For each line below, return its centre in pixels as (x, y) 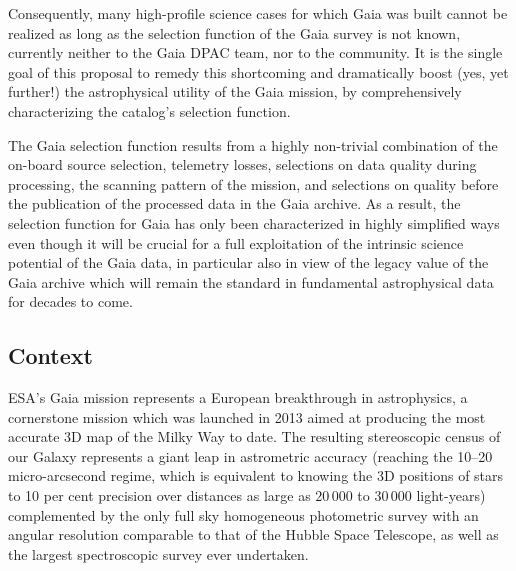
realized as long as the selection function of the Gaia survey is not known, (234, 32)
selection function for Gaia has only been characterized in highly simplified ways (254, 222)
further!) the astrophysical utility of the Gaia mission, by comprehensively (235, 91)
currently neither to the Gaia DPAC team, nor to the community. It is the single (255, 52)
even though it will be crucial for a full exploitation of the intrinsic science (236, 242)
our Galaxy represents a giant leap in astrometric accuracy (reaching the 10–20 (250, 455)
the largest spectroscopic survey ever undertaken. (158, 553)
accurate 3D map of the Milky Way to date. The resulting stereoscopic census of (254, 436)
